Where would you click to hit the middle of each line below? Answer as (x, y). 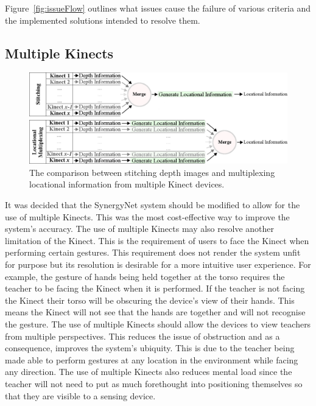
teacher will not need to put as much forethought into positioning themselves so (154, 383)
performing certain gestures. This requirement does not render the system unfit (153, 252)
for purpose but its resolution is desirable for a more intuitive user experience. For (158, 264)
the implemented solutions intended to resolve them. (103, 20)
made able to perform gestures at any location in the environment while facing (152, 359)
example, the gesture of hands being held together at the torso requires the (145, 276)
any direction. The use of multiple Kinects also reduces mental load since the (149, 372)
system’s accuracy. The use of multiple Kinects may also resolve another (139, 229)
